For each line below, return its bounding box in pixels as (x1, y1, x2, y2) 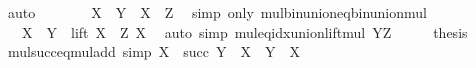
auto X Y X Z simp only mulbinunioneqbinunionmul (7, 2, 427, 22)
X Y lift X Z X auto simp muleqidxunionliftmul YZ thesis (21, 21, 468, 42)
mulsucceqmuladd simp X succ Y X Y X (7, 41, 300, 62)
